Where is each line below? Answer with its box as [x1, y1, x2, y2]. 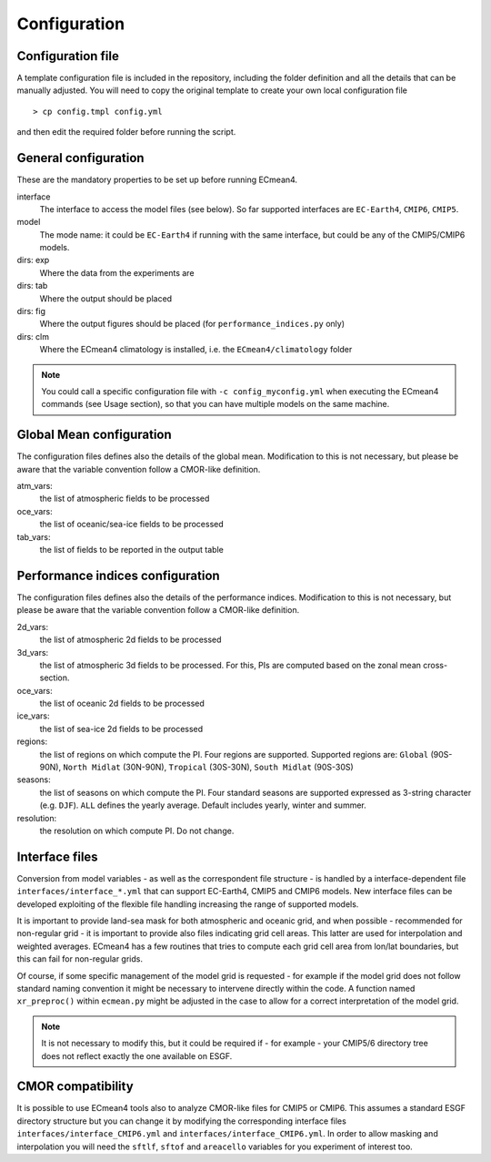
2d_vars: [16, 621, 49, 632]
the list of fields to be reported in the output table [39, 545, 225, 556]
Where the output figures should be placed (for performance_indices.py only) [39, 319, 346, 330]
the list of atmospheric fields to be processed [39, 493, 210, 505]
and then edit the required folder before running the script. [16, 127, 236, 138]
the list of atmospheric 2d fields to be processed [39, 634, 222, 646]
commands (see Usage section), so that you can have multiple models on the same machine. [41, 399, 390, 410]
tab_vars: [16, 531, 51, 542]
